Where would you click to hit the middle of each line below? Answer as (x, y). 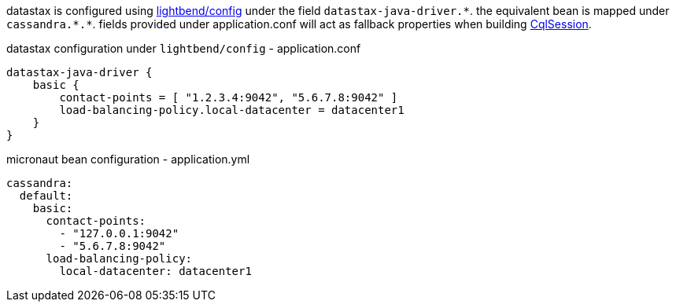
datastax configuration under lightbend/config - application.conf (184, 48)
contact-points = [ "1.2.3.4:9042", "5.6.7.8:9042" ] (229, 97)
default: (46, 196)
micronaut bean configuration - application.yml (128, 159)
